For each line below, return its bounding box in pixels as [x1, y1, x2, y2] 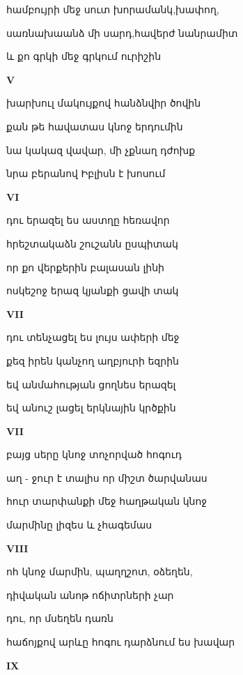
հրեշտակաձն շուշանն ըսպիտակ [6, 236, 178, 250]
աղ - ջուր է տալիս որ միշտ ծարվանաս [6, 470, 207, 485]
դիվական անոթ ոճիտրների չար [6, 587, 174, 602]
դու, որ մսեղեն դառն [6, 611, 113, 625]
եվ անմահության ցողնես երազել [6, 377, 176, 391]
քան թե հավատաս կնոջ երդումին [6, 119, 183, 133]
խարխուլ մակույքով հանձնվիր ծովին [6, 96, 201, 110]
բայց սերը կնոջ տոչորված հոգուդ [6, 447, 182, 462]
